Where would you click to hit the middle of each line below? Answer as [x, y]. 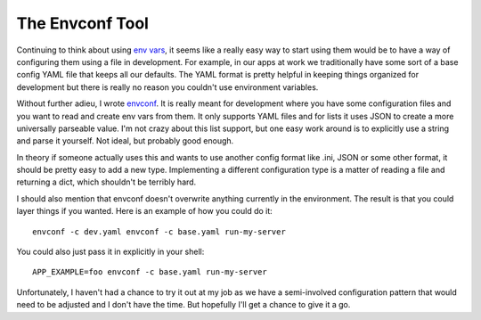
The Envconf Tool [82, 23]
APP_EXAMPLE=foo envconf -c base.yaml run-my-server [150, 272]
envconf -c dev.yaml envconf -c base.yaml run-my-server [159, 231]
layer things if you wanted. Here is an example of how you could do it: [145, 211]
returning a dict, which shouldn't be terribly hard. [106, 182]
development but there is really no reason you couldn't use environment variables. [167, 87]
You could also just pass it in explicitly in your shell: [110, 252]
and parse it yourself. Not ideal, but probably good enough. [125, 141]
